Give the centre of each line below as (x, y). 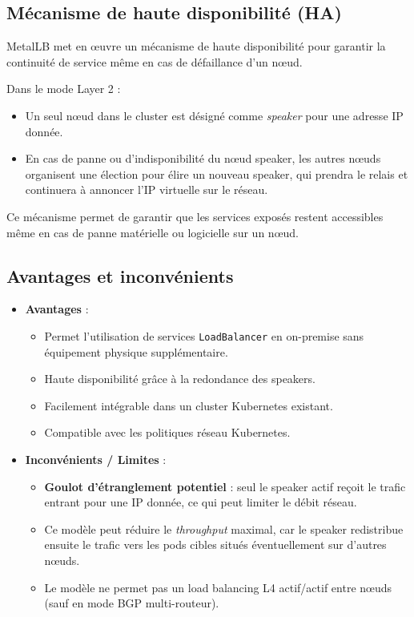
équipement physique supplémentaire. (136, 351)
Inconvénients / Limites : (96, 459)
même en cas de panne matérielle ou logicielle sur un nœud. (153, 232)
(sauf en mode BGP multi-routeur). (132, 603)
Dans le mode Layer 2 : (64, 89)
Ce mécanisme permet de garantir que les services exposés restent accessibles (195, 216)
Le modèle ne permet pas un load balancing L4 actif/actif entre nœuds (218, 587)
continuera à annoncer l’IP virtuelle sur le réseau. (147, 190)
